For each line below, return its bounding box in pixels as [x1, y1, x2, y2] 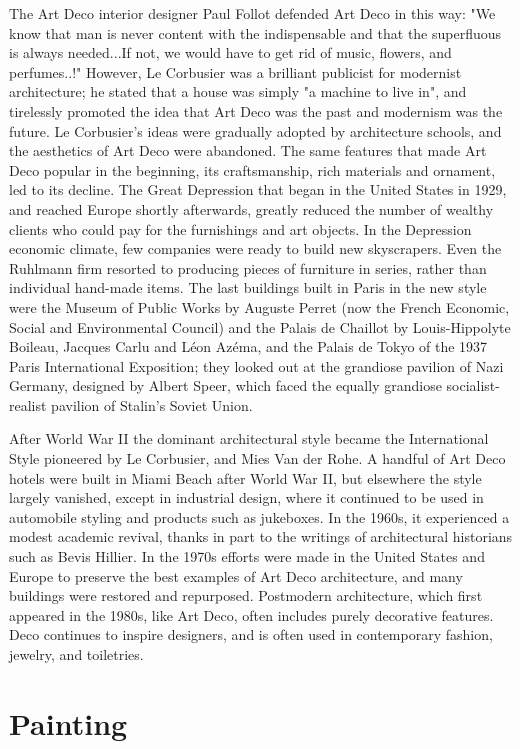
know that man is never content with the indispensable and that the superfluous [9, 22, 502, 43]
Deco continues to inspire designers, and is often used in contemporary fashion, [9, 624, 493, 645]
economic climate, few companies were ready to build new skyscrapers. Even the [9, 238, 502, 259]
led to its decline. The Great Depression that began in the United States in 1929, [9, 179, 507, 200]
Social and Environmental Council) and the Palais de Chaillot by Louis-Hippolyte [9, 316, 511, 337]
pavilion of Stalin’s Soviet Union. [51, 394, 253, 415]
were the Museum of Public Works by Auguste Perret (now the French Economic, [9, 296, 510, 317]
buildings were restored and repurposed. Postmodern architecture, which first [9, 585, 483, 606]
